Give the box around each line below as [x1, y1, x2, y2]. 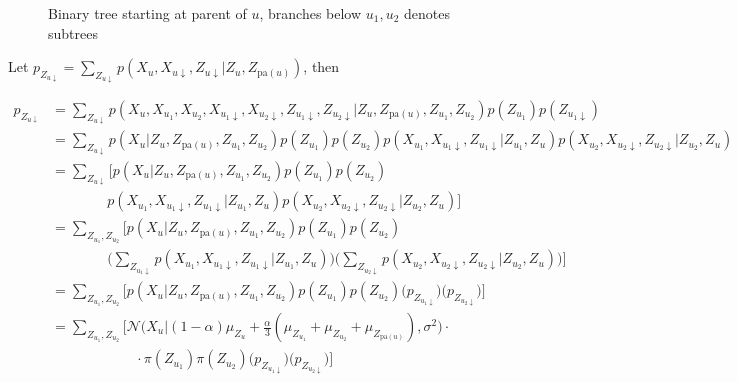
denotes [404, 3, 450, 23]
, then [303, 56, 340, 77]
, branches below [259, 3, 362, 23]
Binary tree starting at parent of [48, 3, 247, 23]
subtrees [48, 22, 98, 43]
